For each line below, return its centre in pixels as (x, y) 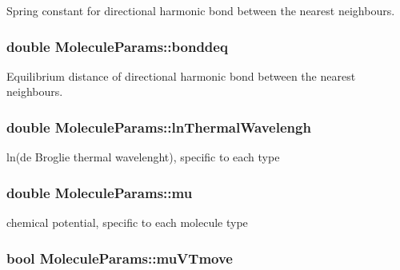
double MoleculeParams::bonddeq (117, 46)
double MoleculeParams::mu (100, 192)
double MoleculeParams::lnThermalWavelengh (159, 127)
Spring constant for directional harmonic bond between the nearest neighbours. (201, 10)
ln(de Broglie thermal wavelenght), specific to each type (143, 157)
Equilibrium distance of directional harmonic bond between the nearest (181, 75)
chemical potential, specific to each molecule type (127, 222)
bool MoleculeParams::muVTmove (120, 258)
